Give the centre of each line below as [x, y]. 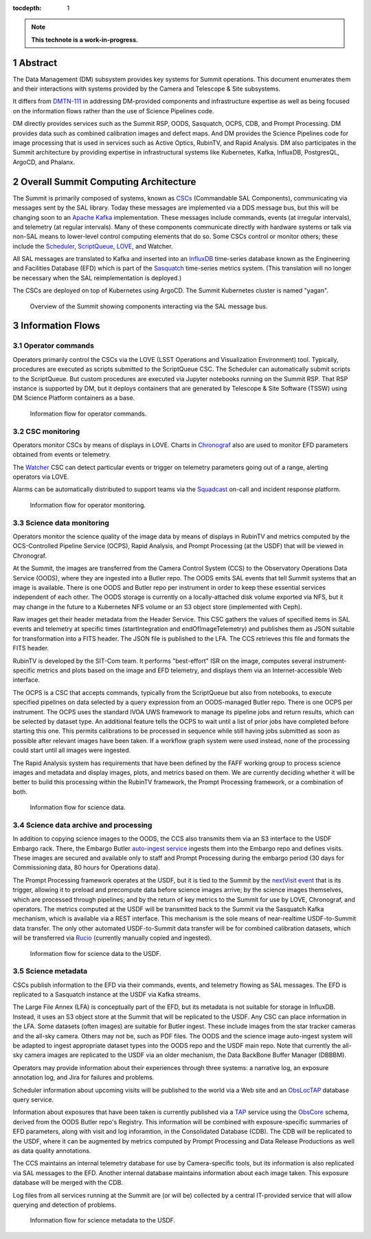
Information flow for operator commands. [88, 413]
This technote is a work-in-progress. [85, 39]
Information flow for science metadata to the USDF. [103, 1220]
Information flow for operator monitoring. [88, 505]
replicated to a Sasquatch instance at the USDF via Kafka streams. [106, 994]
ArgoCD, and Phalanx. [44, 162]
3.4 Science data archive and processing [82, 825]
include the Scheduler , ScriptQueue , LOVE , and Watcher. [93, 246]
